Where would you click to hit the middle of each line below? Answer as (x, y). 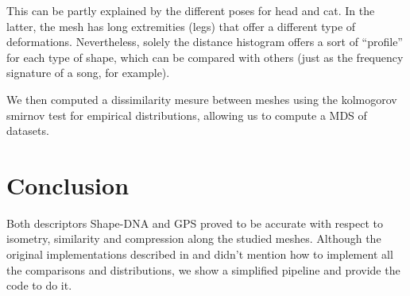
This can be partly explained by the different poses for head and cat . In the (191, 10)
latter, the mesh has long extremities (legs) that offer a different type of (181, 26)
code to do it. (39, 285)
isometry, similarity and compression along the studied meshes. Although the (194, 238)
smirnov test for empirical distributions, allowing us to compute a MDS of (187, 115)
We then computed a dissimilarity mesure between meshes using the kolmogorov (202, 99)
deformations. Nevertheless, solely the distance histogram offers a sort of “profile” (205, 42)
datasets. (28, 131)
